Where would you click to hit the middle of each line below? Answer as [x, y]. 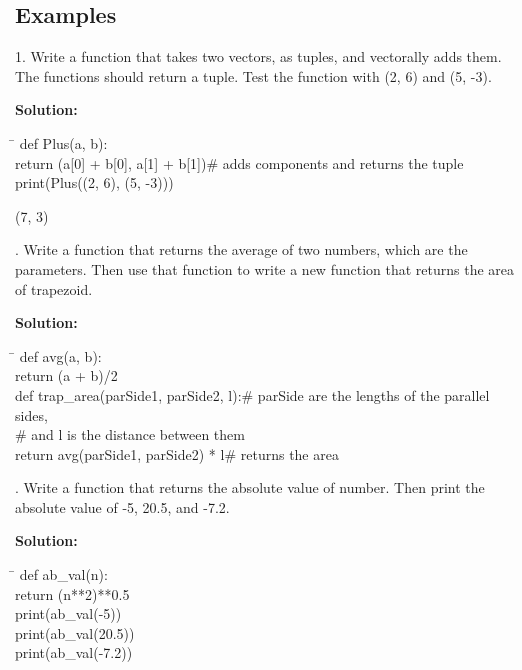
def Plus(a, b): [63, 142]
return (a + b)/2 [66, 375]
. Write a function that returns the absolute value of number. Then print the [250, 487]
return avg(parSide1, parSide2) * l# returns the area [177, 453]
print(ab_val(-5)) [68, 613]
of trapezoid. [54, 288]
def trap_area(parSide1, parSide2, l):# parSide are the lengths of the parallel [252, 394]
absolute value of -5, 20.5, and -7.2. [122, 506]
